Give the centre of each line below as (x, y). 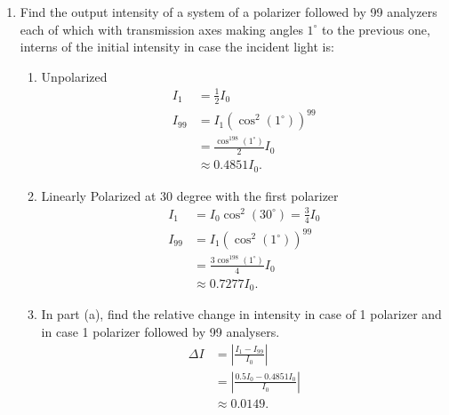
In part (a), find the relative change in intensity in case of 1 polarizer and (241, 314)
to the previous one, (376, 29)
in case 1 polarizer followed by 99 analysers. (160, 331)
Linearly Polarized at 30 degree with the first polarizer (190, 195)
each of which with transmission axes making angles (161, 29)
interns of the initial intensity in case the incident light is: (177, 47)
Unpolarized (74, 76)
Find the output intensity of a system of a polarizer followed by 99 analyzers (229, 12)
